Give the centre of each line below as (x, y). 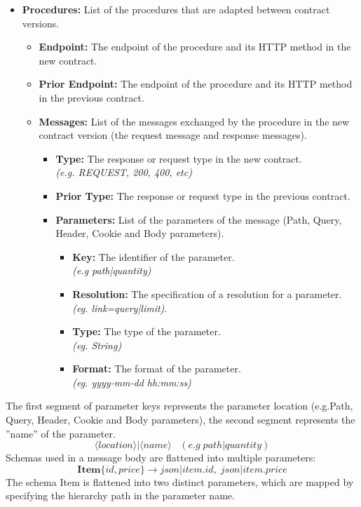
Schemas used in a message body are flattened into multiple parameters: (161, 458)
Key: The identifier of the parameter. (154, 256)
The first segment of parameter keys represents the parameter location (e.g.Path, (179, 406)
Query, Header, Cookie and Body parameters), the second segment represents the (180, 420)
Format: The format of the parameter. (157, 369)
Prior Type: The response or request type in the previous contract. (203, 195)
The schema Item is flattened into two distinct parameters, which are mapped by (180, 481)
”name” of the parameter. (61, 433)
